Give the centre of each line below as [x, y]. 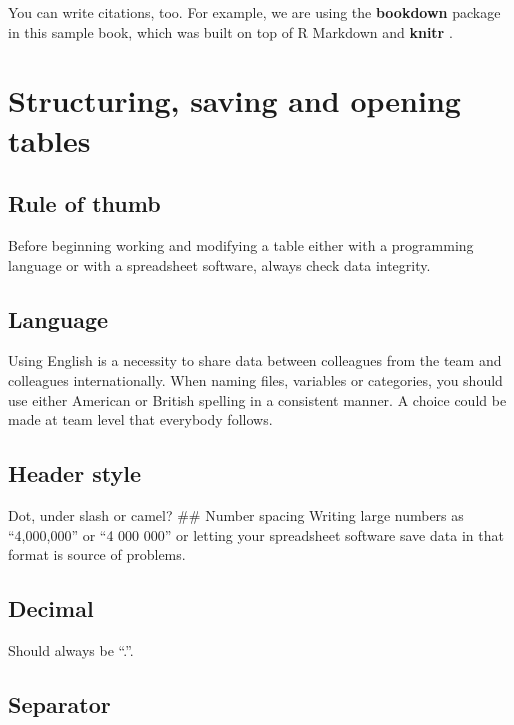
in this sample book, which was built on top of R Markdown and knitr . [230, 31]
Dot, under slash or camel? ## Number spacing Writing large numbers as [236, 514]
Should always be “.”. [71, 649]
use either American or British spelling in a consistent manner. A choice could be [257, 399]
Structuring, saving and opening [234, 100]
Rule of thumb [84, 203]
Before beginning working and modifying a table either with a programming [241, 244]
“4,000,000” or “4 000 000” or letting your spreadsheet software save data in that [256, 534]
